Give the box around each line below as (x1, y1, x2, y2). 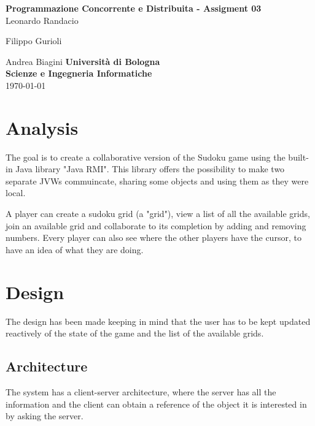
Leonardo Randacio (6, 13, 79, 26)
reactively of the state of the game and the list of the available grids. (6, 327, 264, 340)
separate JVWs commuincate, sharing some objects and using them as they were (6, 174, 309, 187)
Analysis (6, 115, 79, 140)
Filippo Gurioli (6, 34, 62, 47)
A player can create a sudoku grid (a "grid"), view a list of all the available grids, (6, 207, 310, 220)
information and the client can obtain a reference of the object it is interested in (6, 397, 307, 410)
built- (288, 150, 309, 163)
